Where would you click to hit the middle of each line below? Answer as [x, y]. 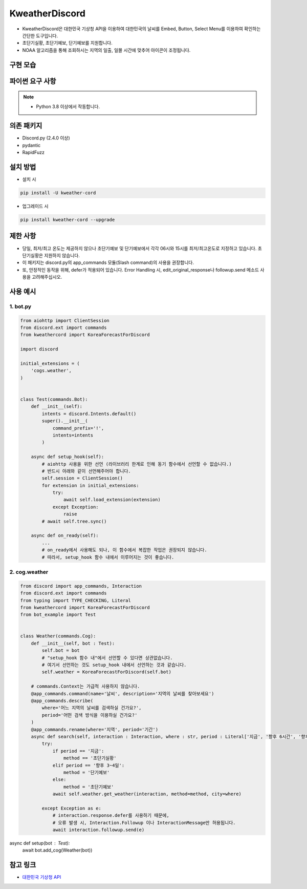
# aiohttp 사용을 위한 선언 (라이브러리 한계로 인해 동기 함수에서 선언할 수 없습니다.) [137, 464]
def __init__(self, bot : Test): [73, 643]
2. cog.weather [29, 572]
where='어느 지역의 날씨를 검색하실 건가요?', [92, 708]
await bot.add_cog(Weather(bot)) [57, 850]
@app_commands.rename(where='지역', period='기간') [95, 729]
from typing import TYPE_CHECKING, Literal [76, 600]
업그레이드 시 [35, 206]
